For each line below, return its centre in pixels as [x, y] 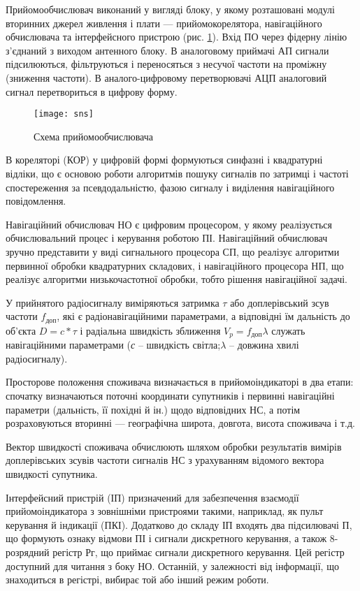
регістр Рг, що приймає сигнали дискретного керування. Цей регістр [199, 552]
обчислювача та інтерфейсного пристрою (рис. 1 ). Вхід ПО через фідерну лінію [177, 37]
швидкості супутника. [52, 474]
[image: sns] [64, 114]
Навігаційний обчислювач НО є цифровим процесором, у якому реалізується [169, 224]
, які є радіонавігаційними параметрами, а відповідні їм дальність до [203, 316]
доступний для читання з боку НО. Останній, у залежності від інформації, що [172, 566]
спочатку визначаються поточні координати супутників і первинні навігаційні [170, 396]
